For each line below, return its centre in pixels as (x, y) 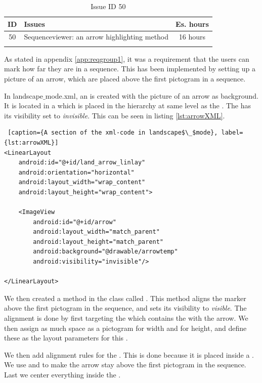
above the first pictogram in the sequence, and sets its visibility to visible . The (125, 308)
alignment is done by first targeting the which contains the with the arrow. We (126, 318)
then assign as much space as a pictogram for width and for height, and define (125, 328)
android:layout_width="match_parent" (96, 232)
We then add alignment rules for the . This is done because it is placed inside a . (129, 354)
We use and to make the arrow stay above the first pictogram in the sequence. (125, 365)
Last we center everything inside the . (62, 374)
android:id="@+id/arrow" (75, 222)
